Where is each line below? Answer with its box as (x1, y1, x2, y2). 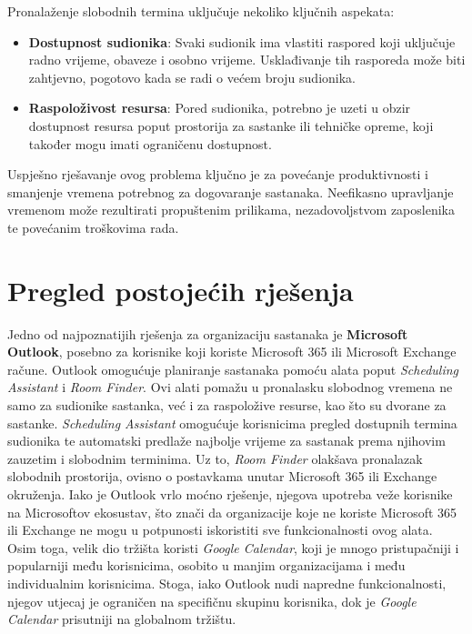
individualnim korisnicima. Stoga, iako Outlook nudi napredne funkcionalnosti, (7, 573, 447, 592)
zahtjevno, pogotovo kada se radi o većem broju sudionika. (28, 67, 356, 86)
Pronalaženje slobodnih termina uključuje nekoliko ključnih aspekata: (7, 2, 395, 20)
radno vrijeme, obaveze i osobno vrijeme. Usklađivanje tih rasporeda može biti (28, 50, 466, 69)
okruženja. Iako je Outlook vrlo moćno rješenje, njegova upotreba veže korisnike (7, 485, 453, 503)
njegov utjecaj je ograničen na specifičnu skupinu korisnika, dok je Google (7, 591, 417, 610)
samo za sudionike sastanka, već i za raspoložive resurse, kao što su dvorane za (7, 396, 447, 415)
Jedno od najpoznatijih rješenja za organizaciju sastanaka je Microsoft (7, 324, 408, 343)
